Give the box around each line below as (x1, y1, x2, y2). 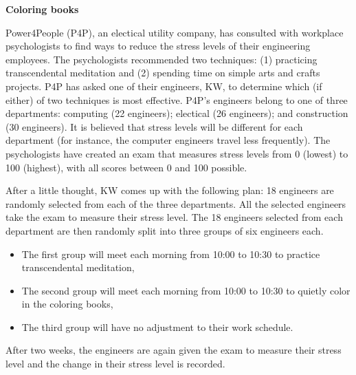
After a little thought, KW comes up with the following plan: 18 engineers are (5, 183, 334, 197)
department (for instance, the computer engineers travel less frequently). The (5, 133, 331, 147)
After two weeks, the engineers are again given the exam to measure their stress (5, 343, 342, 357)
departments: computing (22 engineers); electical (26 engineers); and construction (5, 106, 348, 120)
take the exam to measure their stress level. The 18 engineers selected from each (5, 210, 343, 224)
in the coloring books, (21, 297, 113, 311)
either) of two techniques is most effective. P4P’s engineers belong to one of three (5, 92, 348, 107)
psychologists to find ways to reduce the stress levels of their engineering (5, 39, 311, 53)
